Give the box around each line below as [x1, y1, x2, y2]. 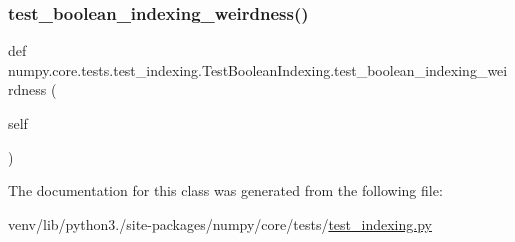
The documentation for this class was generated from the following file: [8, 180, 443, 201]
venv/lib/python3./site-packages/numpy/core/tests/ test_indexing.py [8, 213, 432, 234]
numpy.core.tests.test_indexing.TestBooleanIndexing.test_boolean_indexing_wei [8, 59, 508, 80]
